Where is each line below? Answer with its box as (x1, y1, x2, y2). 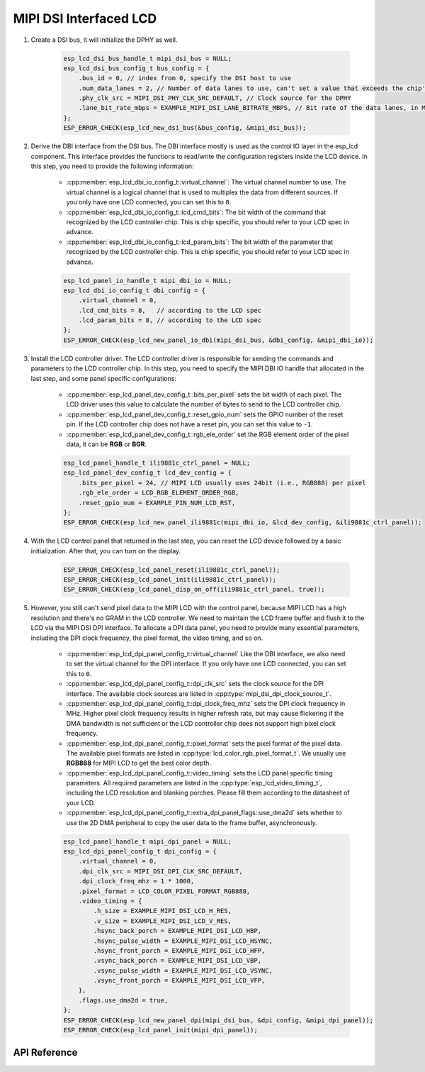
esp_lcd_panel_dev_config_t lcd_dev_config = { (63, 469, 232, 477)
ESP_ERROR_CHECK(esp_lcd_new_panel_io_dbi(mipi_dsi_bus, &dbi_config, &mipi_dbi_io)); (63, 336, 374, 344)
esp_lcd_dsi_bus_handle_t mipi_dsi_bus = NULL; (63, 54, 232, 62)
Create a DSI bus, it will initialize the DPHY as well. (30, 35, 178, 44)
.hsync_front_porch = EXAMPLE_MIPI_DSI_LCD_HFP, (93, 946, 266, 954)
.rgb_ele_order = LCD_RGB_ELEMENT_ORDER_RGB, (78, 489, 239, 497)
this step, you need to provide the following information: (30, 162, 194, 170)
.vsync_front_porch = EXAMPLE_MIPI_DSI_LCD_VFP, (93, 976, 266, 985)
